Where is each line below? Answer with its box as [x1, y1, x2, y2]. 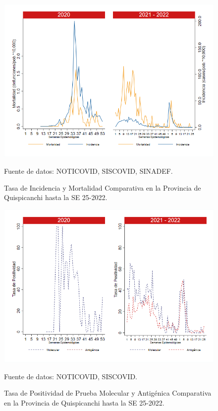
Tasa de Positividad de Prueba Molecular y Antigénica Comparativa [4, 388, 212, 398]
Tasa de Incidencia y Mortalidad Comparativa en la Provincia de [4, 182, 201, 193]
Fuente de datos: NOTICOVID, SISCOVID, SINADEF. [4, 165, 173, 176]
